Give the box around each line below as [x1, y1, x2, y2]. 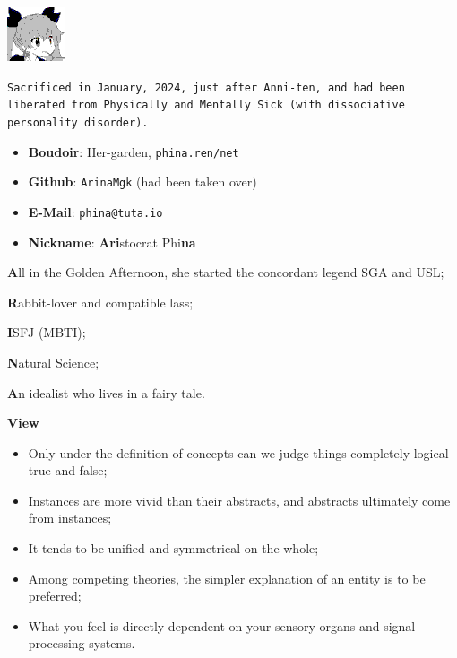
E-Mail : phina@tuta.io [28, 202, 163, 221]
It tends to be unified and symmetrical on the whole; [28, 539, 319, 558]
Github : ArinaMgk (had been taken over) [28, 172, 257, 191]
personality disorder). [7, 116, 149, 129]
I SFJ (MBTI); [7, 323, 86, 342]
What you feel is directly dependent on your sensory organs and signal [28, 616, 416, 635]
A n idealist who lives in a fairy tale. [7, 383, 205, 402]
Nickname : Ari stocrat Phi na [28, 232, 196, 251]
